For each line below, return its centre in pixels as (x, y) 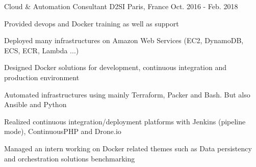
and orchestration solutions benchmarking (70, 158)
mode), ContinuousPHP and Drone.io (63, 131)
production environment (42, 77)
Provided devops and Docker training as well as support (92, 23)
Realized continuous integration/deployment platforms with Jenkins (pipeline (125, 121)
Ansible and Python (35, 104)
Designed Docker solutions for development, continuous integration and (116, 67)
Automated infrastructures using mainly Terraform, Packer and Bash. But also (127, 94)
